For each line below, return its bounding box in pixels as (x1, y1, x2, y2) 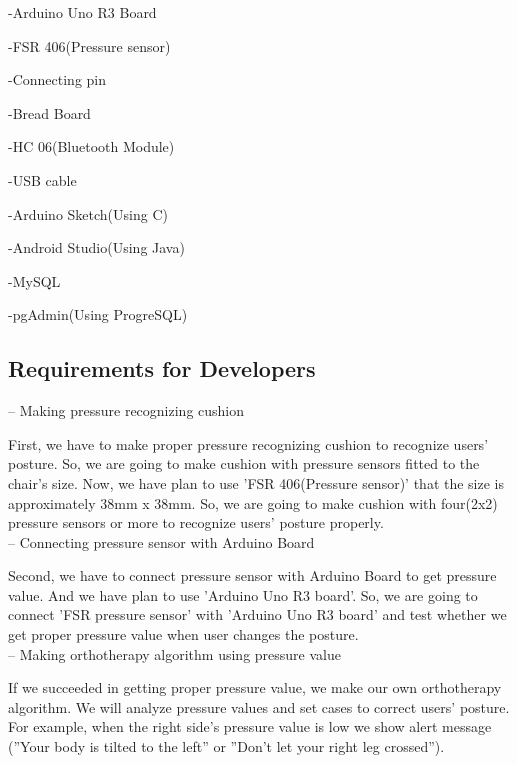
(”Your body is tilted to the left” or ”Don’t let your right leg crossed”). (8, 736, 445, 757)
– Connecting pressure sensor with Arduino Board (8, 531, 315, 552)
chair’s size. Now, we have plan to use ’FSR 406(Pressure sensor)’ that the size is (8, 472, 505, 493)
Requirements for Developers (8, 353, 316, 384)
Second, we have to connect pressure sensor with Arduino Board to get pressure (8, 565, 497, 586)
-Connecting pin (8, 69, 107, 90)
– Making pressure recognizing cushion (8, 400, 245, 421)
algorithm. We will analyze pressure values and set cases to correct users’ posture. (8, 696, 510, 717)
